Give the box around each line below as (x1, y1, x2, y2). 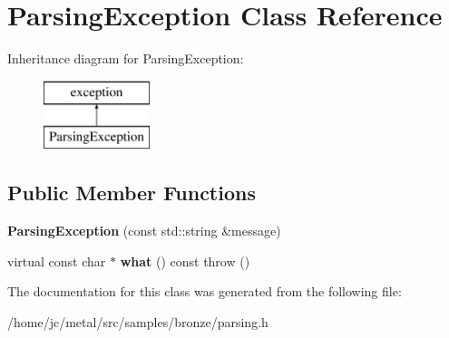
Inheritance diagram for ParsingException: (7, 49, 244, 68)
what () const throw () (120, 251, 250, 270)
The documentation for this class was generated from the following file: (7, 282, 402, 301)
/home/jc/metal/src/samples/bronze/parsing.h (7, 312, 268, 331)
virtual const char (7, 251, 106, 270)
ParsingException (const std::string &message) (7, 221, 281, 240)
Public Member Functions (7, 179, 256, 207)
